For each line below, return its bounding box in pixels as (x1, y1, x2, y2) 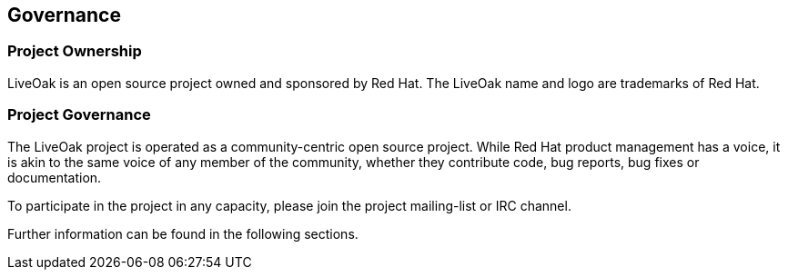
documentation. (7, 169, 102, 185)
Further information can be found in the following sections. (7, 225, 359, 242)
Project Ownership (7, 42, 142, 61)
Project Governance (7, 105, 151, 124)
